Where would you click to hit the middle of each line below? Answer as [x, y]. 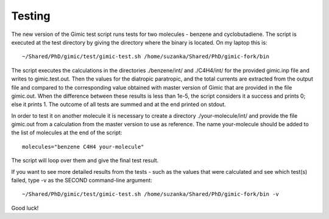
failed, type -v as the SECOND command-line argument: [82, 181]
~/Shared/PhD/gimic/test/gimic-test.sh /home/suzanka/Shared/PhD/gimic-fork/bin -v [151, 194]
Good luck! [25, 208]
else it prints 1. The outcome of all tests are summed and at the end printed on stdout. [119, 104]
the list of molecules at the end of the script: [67, 133]
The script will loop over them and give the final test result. [85, 160]
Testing [31, 16]
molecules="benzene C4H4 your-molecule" [83, 147]
